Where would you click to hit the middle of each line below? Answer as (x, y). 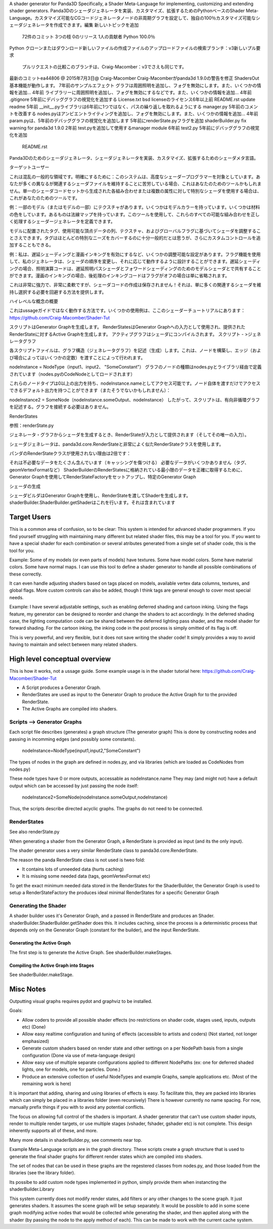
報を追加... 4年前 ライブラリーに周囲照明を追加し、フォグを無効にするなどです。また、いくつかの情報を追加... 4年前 (131, 92)
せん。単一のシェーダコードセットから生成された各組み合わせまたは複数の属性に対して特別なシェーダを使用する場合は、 (135, 191)
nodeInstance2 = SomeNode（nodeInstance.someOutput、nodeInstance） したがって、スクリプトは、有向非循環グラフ (135, 400)
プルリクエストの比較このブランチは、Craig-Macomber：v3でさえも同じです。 (104, 66)
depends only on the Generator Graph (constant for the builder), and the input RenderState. (105, 930)
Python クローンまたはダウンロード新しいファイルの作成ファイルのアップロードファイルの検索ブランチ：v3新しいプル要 (135, 48)
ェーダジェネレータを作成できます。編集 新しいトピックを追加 (74, 25)
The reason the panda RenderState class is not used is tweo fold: (77, 860)
